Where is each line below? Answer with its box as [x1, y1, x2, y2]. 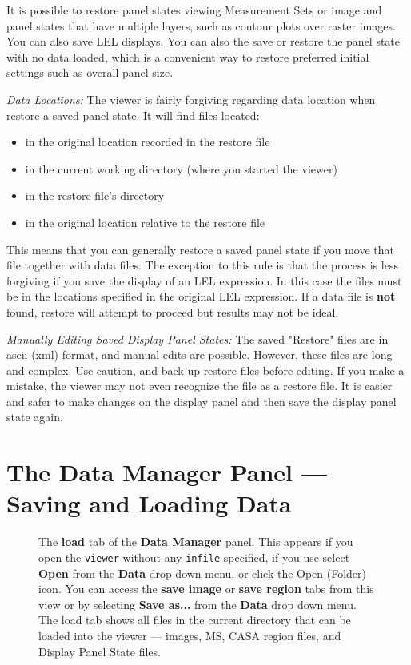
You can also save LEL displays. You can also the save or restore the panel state [6, 33, 401, 50]
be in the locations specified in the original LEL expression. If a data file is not [6, 288, 396, 305]
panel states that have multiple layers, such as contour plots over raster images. [6, 17, 396, 34]
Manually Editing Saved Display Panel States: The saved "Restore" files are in [6, 330, 389, 347]
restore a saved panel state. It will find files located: [6, 106, 260, 123]
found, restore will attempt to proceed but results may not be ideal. [6, 303, 339, 320]
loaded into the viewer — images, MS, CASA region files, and [38, 627, 341, 643]
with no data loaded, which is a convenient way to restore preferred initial [6, 48, 369, 65]
